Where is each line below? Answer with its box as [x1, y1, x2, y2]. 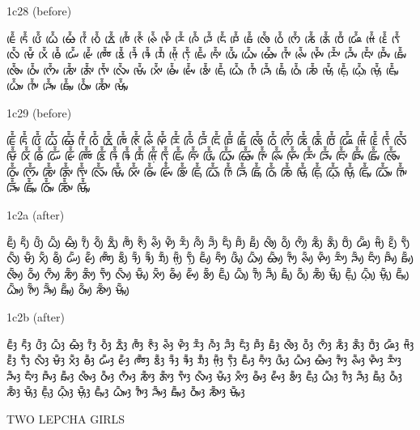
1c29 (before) [6, 104, 72, 121]
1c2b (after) [6, 308, 65, 325]
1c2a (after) [6, 206, 65, 223]
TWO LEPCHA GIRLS [6, 410, 125, 427]
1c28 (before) [6, 2, 72, 19]
